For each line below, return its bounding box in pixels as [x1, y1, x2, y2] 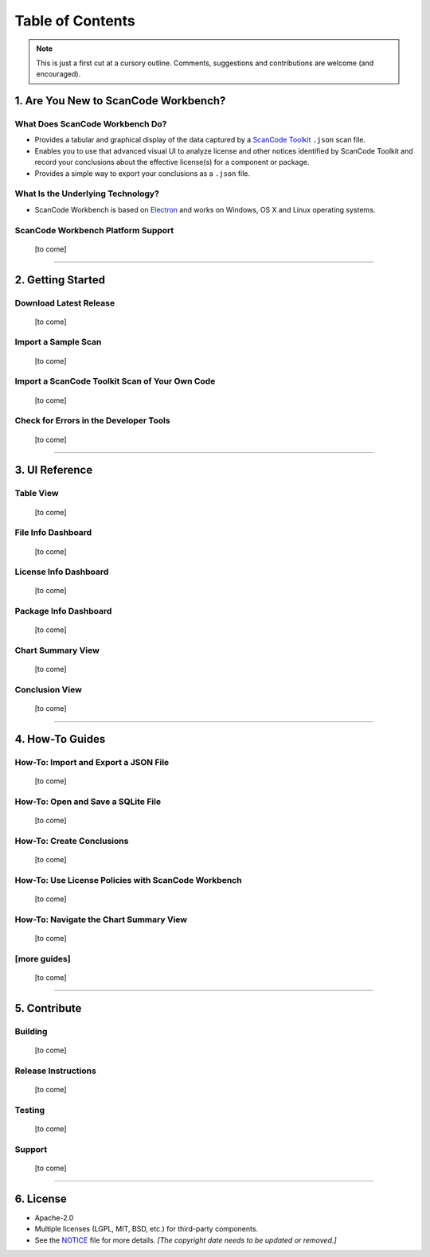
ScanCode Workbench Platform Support [14, 224, 174, 236]
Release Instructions [14, 1065, 97, 1076]
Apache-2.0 [34, 1212, 74, 1222]
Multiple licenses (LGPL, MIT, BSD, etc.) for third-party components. [34, 1224, 259, 1234]
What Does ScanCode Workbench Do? [14, 119, 167, 130]
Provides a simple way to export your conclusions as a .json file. [34, 168, 251, 178]
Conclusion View [14, 685, 83, 696]
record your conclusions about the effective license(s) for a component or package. [34, 158, 310, 167]
